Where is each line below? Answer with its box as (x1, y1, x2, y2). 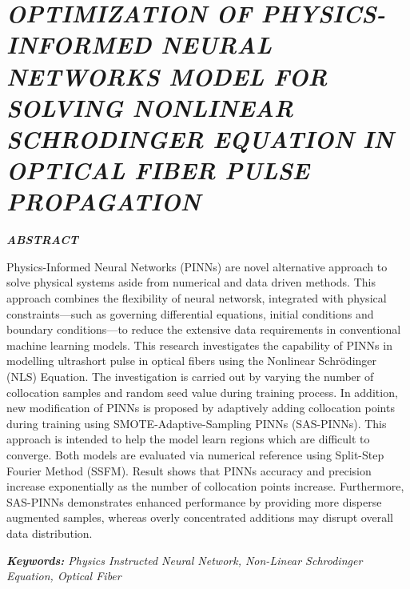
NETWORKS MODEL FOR (6, 59, 328, 93)
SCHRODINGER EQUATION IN (6, 122, 394, 155)
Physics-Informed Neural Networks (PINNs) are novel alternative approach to (6, 258, 388, 274)
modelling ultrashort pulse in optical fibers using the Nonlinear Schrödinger (6, 352, 377, 369)
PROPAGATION (6, 185, 201, 218)
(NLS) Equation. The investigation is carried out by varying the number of (6, 368, 374, 384)
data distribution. (6, 524, 93, 541)
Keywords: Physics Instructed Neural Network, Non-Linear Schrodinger (6, 551, 363, 568)
